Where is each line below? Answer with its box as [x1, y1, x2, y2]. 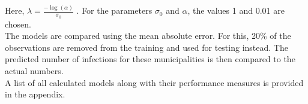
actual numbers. [5, 64, 64, 77]
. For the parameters [76, 4, 152, 17]
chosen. [5, 17, 32, 30]
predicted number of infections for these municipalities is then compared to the [5, 53, 295, 65]
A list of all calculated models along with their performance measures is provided [5, 76, 304, 88]
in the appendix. [5, 88, 65, 100]
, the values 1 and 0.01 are [187, 4, 285, 17]
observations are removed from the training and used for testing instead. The [5, 41, 288, 53]
